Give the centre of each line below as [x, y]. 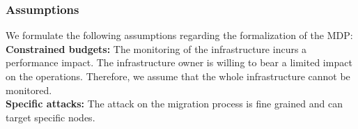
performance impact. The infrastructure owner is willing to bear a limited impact [179, 62]
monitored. [29, 90]
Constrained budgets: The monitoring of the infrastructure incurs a [156, 48]
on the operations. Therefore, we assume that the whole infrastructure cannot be [178, 76]
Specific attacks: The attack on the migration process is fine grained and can [174, 104]
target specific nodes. [50, 117]
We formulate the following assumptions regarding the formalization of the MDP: [179, 35]
